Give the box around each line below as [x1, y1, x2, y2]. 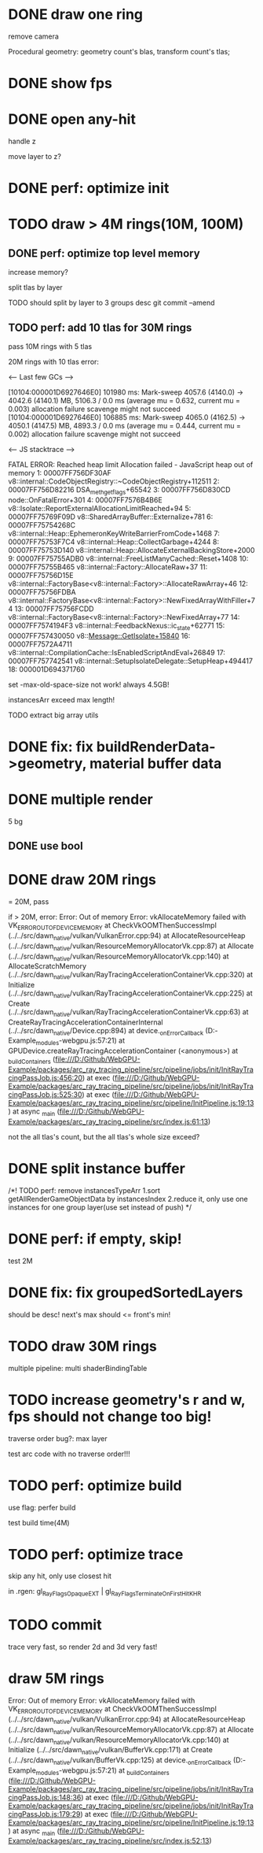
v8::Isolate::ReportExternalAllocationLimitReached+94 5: [8, 503, 192, 513]
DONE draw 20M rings [8, 871, 157, 889]
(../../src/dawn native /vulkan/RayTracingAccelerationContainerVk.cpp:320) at [8, 970, 254, 981]
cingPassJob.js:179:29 [8, 1809, 81, 1818]
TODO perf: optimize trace [8, 1545, 184, 1563]
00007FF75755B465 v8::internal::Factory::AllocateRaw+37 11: [8, 561, 208, 572]
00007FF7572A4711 [8, 639, 73, 649]
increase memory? [8, 268, 68, 277]
